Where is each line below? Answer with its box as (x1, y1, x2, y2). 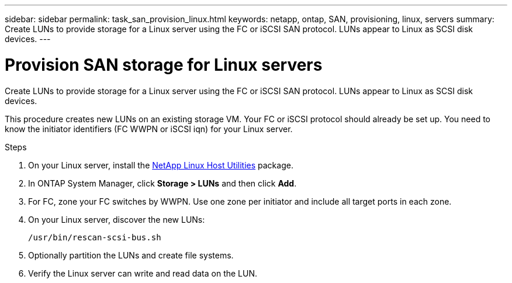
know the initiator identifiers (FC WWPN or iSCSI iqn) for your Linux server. (5, 123, 293, 134)
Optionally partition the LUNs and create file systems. (28, 250, 234, 260)
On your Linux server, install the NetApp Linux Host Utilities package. (28, 160, 293, 170)
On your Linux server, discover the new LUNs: (28, 214, 205, 225)
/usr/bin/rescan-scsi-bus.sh (28, 232, 161, 242)
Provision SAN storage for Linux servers (5, 54, 323, 75)
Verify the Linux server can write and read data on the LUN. (28, 268, 258, 278)
